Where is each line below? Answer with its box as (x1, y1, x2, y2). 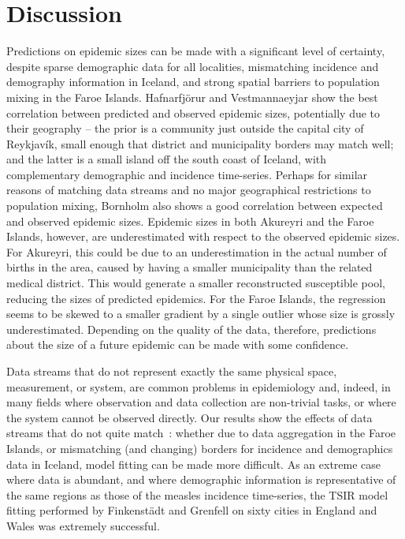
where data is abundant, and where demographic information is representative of (6, 471, 396, 488)
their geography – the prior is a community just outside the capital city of (6, 120, 364, 137)
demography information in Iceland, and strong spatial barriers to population (6, 73, 380, 90)
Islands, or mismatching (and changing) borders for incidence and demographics (6, 440, 393, 456)
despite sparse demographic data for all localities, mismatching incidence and (6, 58, 379, 74)
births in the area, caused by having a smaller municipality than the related (6, 259, 373, 275)
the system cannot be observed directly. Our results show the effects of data (6, 409, 373, 425)
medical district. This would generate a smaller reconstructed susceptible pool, (6, 275, 385, 291)
